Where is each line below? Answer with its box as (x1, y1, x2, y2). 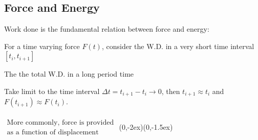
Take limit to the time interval (4, 85, 100, 96)
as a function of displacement (7, 129, 99, 136)
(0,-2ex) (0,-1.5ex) (119, 121, 173, 132)
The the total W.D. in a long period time (4, 68, 134, 79)
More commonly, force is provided (7, 119, 114, 127)
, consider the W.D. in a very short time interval (101, 40, 254, 51)
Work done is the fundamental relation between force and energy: (4, 24, 209, 34)
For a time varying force (4, 40, 80, 51)
